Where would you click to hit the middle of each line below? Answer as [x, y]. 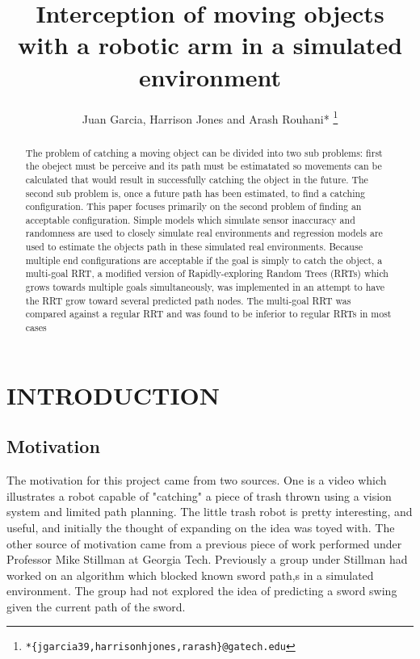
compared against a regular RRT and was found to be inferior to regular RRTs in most [208, 314]
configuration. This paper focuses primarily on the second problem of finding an [193, 206]
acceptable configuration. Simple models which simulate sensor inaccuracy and [190, 219]
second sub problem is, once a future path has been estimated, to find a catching [195, 193]
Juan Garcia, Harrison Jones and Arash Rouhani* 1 [210, 117]
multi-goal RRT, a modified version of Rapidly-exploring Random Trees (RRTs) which [207, 273]
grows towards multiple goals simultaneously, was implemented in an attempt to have [205, 287]
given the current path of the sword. [96, 606]
